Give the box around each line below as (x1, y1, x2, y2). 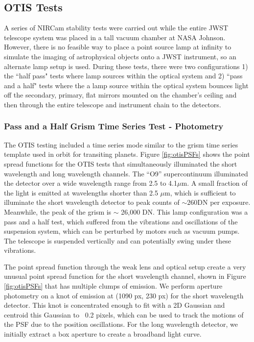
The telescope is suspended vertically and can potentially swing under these (4, 235, 231, 245)
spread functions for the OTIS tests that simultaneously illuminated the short (4, 158, 237, 169)
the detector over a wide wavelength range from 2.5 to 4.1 (4, 178, 178, 188)
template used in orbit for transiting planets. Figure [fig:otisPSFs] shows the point (4, 149, 250, 159)
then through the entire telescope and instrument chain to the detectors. (4, 99, 221, 109)
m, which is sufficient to (164, 187, 236, 197)
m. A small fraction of (181, 178, 248, 188)
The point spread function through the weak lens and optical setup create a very (4, 261, 246, 271)
